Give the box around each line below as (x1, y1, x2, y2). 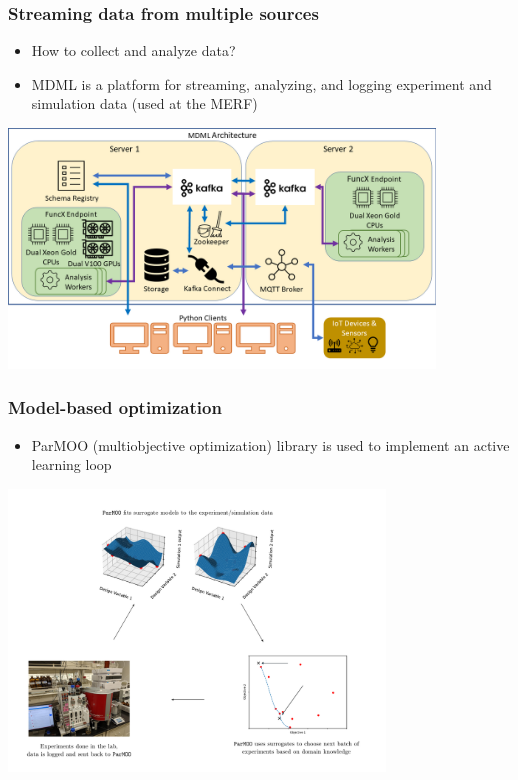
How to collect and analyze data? (31, 40, 236, 61)
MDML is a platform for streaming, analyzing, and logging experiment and (31, 73, 492, 94)
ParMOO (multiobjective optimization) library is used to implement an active (31, 434, 510, 455)
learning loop (31, 454, 112, 475)
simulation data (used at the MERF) (31, 93, 258, 114)
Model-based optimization (8, 395, 222, 420)
